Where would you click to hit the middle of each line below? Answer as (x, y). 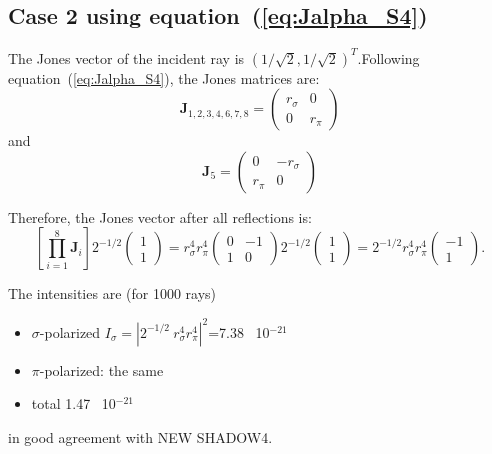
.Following (388, 57)
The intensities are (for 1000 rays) (112, 293)
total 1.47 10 (73, 403)
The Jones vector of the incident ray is (126, 57)
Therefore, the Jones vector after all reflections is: (160, 216)
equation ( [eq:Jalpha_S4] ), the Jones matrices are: (164, 77)
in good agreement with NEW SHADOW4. (140, 436)
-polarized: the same (101, 369)
